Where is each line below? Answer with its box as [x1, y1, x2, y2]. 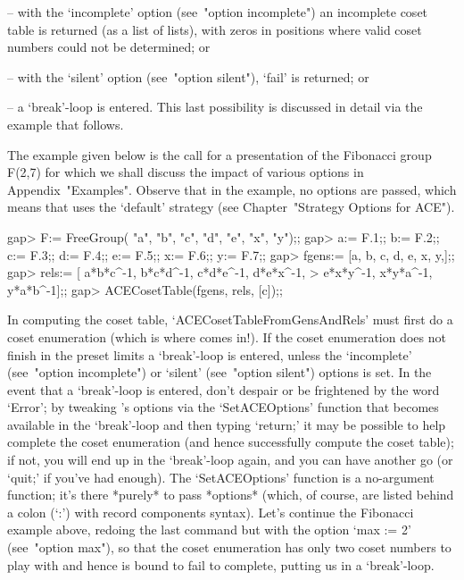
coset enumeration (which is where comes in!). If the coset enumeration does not [7, 327, 446, 346]
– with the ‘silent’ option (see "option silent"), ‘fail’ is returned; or [7, 67, 369, 86]
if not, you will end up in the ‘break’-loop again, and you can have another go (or [7, 450, 453, 469]
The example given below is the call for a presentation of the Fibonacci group [7, 145, 432, 164]
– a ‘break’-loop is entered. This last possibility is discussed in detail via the [7, 97, 423, 116]
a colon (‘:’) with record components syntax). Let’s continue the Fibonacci [7, 502, 414, 521]
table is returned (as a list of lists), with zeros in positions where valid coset [7, 20, 422, 38]
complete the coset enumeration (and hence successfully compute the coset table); [7, 433, 454, 451]
